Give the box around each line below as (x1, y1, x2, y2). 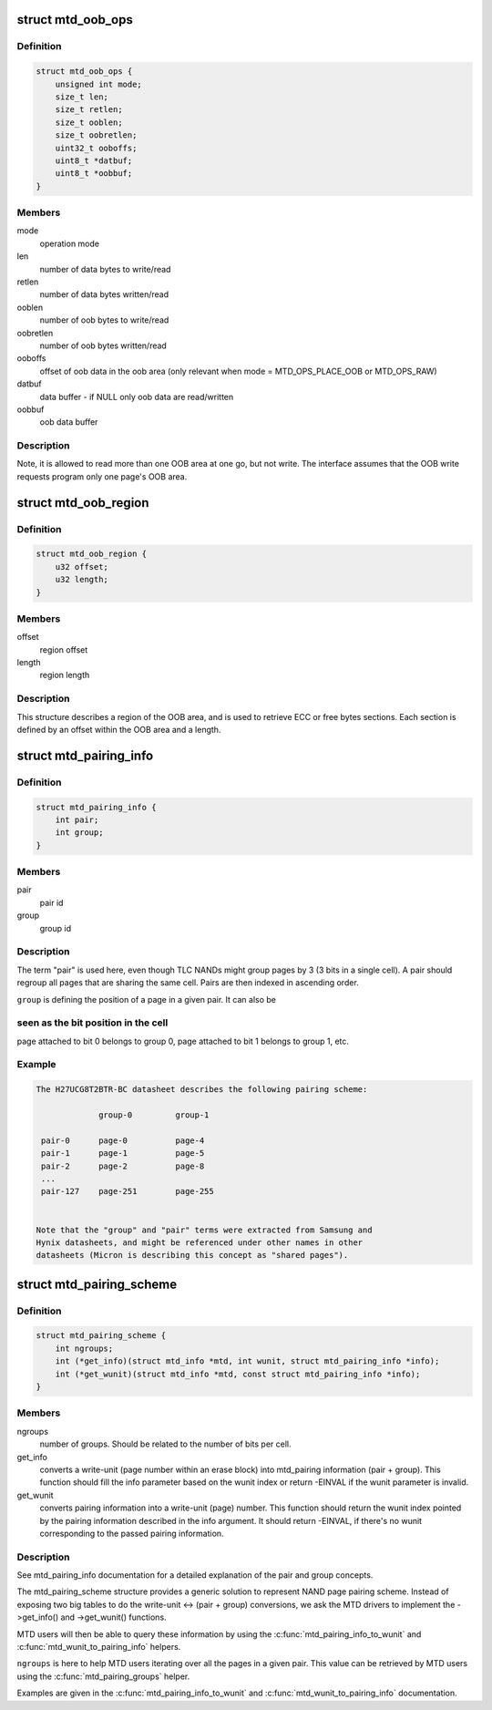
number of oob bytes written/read (39, 340, 168, 351)
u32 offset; (55, 561, 109, 572)
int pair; (55, 814, 99, 825)
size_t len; (55, 91, 109, 102)
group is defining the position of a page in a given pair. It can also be (16, 994, 277, 1004)
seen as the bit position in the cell (16, 1016, 169, 1029)
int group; (55, 828, 104, 838)
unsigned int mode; (55, 78, 143, 89)
